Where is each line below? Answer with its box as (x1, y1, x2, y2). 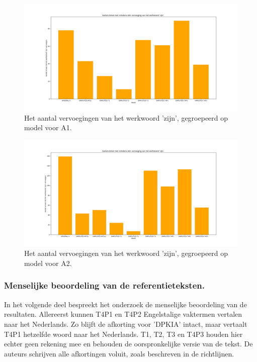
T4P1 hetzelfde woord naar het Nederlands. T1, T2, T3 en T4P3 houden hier (4, 328, 243, 339)
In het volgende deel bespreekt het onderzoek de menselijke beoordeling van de (4, 299, 247, 309)
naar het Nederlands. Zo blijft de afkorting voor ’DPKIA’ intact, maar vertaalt (4, 318, 247, 329)
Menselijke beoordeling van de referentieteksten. (4, 279, 205, 292)
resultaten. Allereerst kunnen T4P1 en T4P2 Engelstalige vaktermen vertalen (4, 309, 242, 319)
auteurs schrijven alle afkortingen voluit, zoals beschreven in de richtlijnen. (4, 348, 234, 358)
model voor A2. (24, 257, 72, 268)
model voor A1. (24, 122, 72, 133)
